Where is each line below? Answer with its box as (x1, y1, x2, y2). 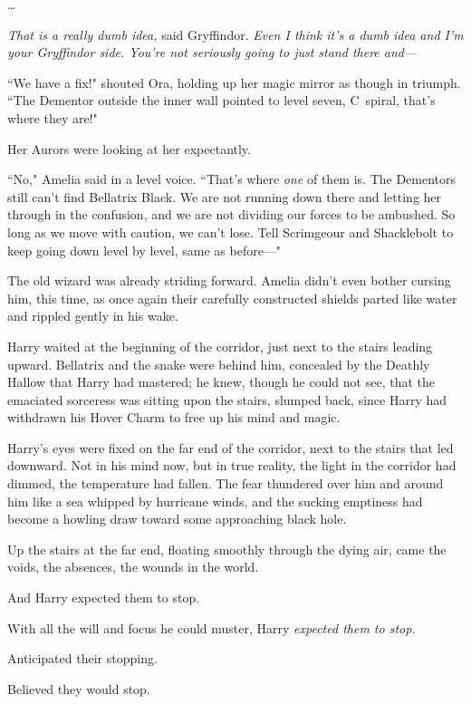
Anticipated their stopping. (7, 649, 158, 668)
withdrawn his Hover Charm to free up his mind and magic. (7, 408, 341, 427)
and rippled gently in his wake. (7, 306, 178, 325)
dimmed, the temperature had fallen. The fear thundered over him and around (7, 474, 444, 493)
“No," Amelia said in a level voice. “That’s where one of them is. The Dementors (7, 169, 457, 188)
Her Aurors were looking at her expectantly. (7, 139, 251, 158)
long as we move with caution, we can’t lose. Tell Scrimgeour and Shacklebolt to (7, 222, 454, 241)
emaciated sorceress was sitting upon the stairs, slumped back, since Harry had (7, 390, 447, 409)
